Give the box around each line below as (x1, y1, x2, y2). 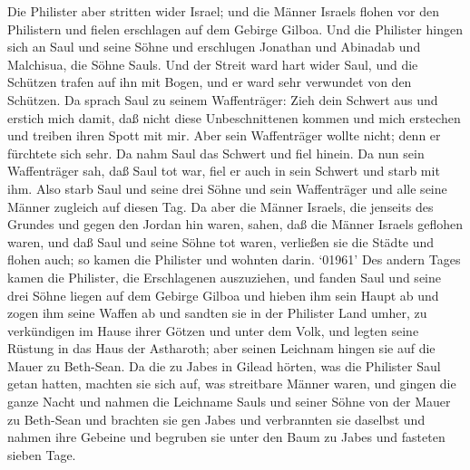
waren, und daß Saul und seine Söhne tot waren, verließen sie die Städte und (7, 232, 435, 251)
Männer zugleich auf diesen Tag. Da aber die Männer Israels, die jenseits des (7, 197, 434, 216)
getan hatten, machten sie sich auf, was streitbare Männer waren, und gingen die (7, 374, 456, 393)
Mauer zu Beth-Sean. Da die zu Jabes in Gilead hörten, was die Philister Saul (7, 356, 441, 375)
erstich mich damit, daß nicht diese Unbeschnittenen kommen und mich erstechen (7, 108, 461, 127)
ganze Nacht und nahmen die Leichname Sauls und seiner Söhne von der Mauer (7, 392, 451, 411)
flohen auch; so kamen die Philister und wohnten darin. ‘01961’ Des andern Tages (7, 250, 461, 269)
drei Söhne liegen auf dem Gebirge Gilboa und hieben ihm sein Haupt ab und (7, 285, 439, 304)
